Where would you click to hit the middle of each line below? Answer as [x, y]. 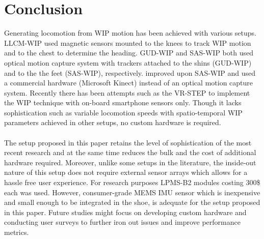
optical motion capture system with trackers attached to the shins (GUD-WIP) [128, 62]
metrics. [17, 232]
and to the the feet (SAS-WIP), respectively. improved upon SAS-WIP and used [130, 72]
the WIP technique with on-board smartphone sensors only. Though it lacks [123, 102]
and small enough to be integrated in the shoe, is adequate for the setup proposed [132, 202]
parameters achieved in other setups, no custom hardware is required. [113, 122]
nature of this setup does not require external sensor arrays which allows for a [126, 172]
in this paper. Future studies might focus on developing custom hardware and [125, 212]
